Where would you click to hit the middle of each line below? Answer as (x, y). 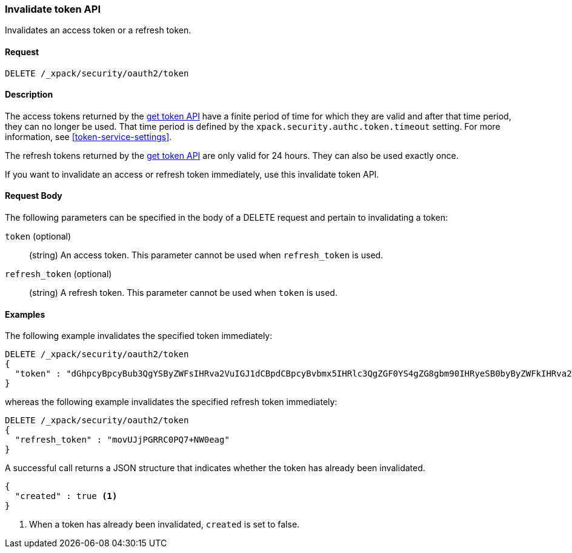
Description (29, 95)
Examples (25, 314)
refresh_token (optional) (58, 274)
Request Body (34, 196)
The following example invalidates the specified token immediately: (139, 336)
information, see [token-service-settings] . (88, 136)
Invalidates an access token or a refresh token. (98, 30)
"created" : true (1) (66, 496)
